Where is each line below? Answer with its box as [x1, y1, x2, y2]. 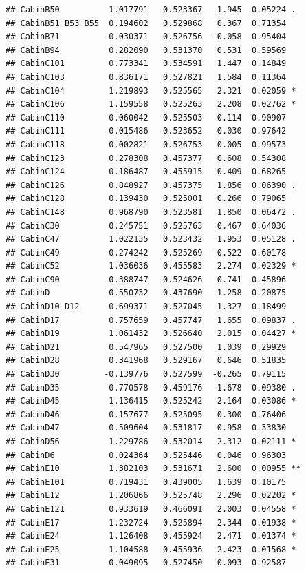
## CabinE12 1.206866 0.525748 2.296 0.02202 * [6, 490, 296, 501]
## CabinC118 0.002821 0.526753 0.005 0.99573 [6, 139, 287, 149]
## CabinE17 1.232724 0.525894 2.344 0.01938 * [6, 517, 296, 528]
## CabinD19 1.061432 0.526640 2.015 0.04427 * [6, 329, 296, 339]
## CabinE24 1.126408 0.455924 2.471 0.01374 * [6, 531, 296, 541]
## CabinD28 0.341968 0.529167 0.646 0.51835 [6, 355, 287, 366]
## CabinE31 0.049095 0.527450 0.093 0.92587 [6, 558, 287, 568]
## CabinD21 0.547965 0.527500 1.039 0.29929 [6, 342, 287, 352]
